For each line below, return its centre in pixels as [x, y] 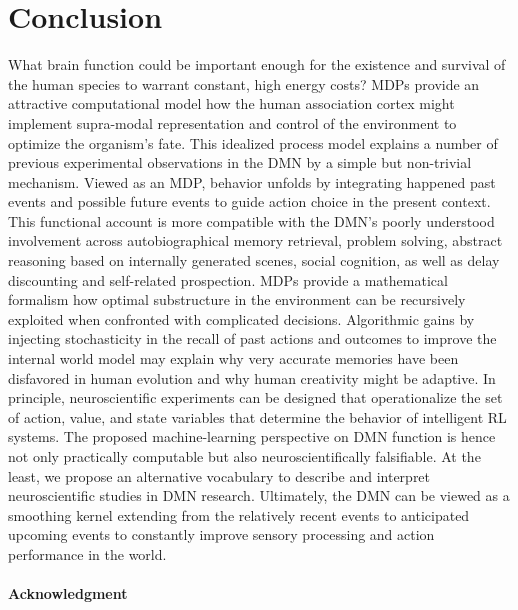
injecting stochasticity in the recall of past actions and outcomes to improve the [252, 338]
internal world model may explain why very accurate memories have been [233, 358]
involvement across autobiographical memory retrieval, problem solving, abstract [255, 240]
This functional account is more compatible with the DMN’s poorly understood [251, 220]
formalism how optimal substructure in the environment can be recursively [237, 299]
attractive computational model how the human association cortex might [231, 103]
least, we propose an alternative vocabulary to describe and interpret [219, 475]
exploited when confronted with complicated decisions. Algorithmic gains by [241, 318]
